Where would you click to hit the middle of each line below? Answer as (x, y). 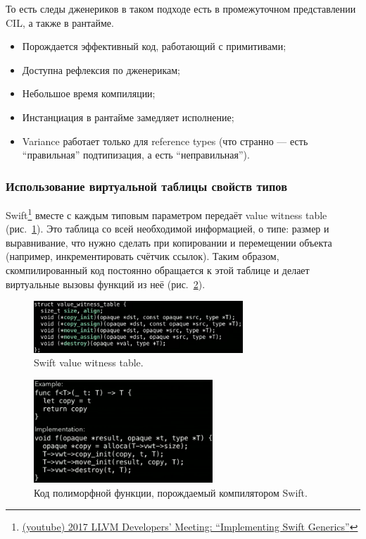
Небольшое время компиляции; (89, 93)
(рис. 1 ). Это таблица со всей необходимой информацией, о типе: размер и (168, 229)
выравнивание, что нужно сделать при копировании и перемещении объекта (169, 242)
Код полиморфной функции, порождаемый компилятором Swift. (171, 492)
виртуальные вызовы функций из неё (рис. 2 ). (106, 284)
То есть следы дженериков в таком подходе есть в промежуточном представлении (181, 8)
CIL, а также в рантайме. (60, 22)
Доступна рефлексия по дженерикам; (101, 69)
